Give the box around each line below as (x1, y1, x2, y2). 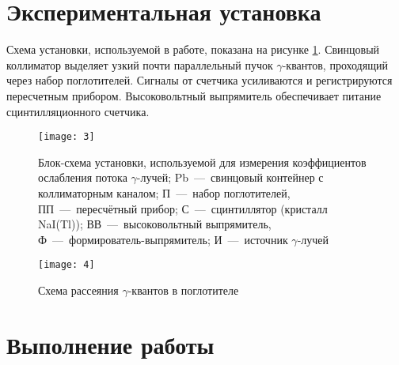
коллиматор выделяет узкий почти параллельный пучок (6, 56, 273, 73)
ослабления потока (38, 169, 127, 186)
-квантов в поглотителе (127, 281, 239, 298)
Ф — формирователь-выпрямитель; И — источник (38, 231, 288, 247)
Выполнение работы (6, 328, 215, 360)
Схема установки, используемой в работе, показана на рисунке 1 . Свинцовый (6, 41, 380, 58)
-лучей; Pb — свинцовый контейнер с (136, 169, 324, 186)
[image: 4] (38, 259, 95, 271)
